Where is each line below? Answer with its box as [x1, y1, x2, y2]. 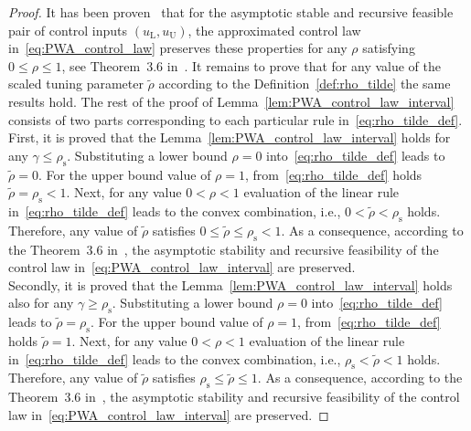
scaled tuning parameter [8, 74, 144, 93]
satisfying [362, 38, 415, 58]
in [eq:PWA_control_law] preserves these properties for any [8, 38, 348, 58]
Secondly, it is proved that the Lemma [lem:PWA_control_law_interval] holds [8, 275, 453, 294]
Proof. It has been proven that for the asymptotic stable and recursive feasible [8, 3, 454, 21]
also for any [8, 293, 74, 312]
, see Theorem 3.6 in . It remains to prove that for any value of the [61, 56, 442, 75]
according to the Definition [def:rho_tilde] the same [158, 74, 451, 93]
